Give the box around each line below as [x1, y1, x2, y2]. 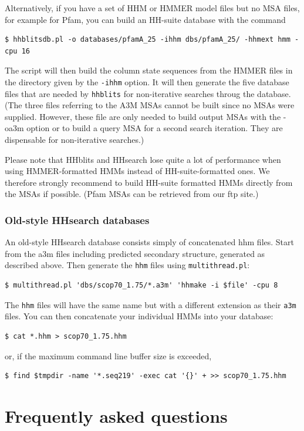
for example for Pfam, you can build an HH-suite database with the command [5, 13, 286, 25]
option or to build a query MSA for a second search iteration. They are [26, 122, 283, 134]
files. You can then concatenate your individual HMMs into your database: [5, 310, 273, 322]
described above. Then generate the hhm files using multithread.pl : [5, 259, 250, 271]
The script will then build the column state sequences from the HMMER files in [5, 64, 293, 76]
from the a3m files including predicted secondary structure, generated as [5, 247, 265, 259]
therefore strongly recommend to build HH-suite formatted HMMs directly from [5, 176, 293, 188]
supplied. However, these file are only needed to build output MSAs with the [5, 110, 281, 122]
